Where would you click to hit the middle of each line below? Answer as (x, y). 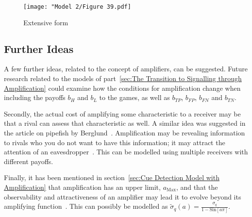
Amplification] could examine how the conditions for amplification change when (122, 88)
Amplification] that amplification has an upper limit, (82, 187)
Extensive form (46, 22)
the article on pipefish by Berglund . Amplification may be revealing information (125, 133)
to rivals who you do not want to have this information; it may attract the (115, 142)
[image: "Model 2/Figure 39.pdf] (77, 7)
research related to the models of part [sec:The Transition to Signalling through (123, 78)
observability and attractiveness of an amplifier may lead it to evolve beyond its (123, 196)
